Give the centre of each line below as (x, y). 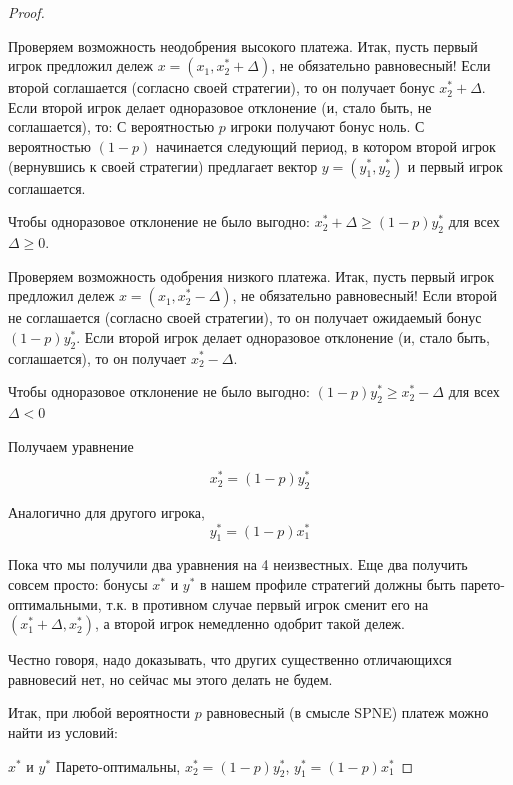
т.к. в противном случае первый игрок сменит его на (267, 603)
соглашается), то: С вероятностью (111, 126)
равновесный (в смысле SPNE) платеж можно (347, 712)
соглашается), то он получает (97, 357)
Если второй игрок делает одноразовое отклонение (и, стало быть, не (220, 106)
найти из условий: (63, 732)
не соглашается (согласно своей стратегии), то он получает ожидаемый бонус (245, 317)
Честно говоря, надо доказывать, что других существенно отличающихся (230, 659)
